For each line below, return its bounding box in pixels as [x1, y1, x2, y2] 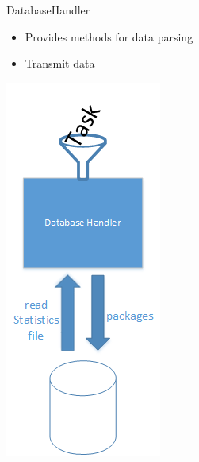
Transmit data [25, 55, 95, 72]
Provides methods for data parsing [25, 28, 193, 45]
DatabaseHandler [6, 2, 90, 17]
